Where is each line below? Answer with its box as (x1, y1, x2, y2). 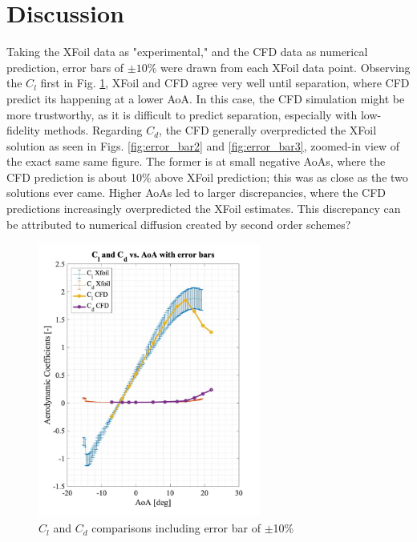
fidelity (6, 122, 41, 139)
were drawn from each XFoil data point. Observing (160, 58, 411, 75)
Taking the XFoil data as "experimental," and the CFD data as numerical (6, 43, 368, 60)
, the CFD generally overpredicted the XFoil (159, 122, 377, 139)
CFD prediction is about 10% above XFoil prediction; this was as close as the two (6, 168, 408, 185)
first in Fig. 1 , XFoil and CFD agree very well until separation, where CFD (40, 74, 410, 91)
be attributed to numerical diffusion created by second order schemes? (6, 215, 351, 232)
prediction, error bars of (6, 58, 124, 75)
